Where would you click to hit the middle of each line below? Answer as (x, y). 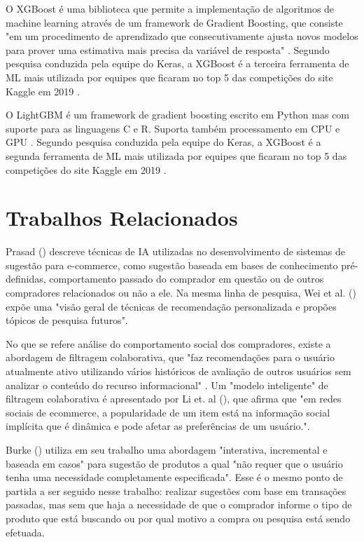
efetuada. (25, 532)
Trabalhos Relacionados (122, 218)
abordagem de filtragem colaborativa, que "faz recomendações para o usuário (170, 357)
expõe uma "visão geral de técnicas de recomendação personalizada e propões (171, 306)
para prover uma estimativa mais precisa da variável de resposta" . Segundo (168, 49)
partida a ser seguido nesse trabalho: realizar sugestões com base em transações (176, 490)
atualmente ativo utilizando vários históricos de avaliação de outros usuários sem (178, 371)
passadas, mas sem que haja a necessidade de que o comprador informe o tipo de (179, 504)
